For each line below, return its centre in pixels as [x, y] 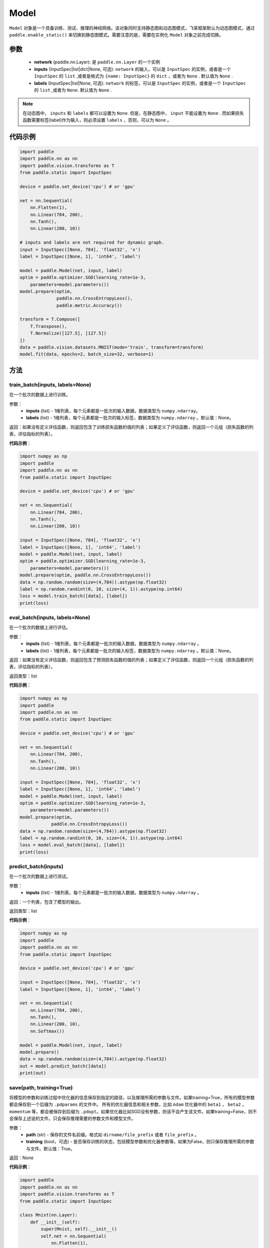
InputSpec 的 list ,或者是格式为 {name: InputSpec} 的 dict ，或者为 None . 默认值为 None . [134, 76]
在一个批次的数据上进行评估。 [40, 627]
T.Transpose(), [49, 326]
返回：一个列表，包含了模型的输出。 [46, 902]
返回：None [21, 1158]
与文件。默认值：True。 [50, 1149]
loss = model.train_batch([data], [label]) [74, 596]
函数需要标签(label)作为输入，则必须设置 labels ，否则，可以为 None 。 [97, 120]
